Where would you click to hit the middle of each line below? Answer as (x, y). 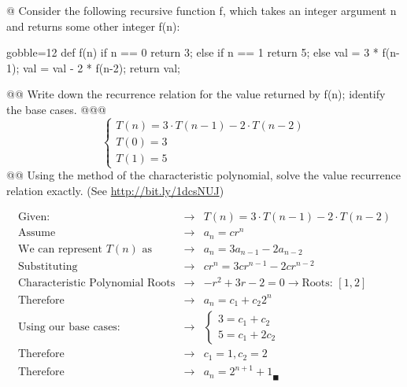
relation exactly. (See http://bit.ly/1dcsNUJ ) (115, 190)
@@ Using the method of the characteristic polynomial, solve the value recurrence (203, 175)
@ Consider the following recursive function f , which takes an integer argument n (202, 10)
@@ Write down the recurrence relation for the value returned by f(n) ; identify (196, 94)
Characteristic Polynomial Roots (96, 284)
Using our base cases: (69, 328)
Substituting (48, 267)
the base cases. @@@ (56, 109)
